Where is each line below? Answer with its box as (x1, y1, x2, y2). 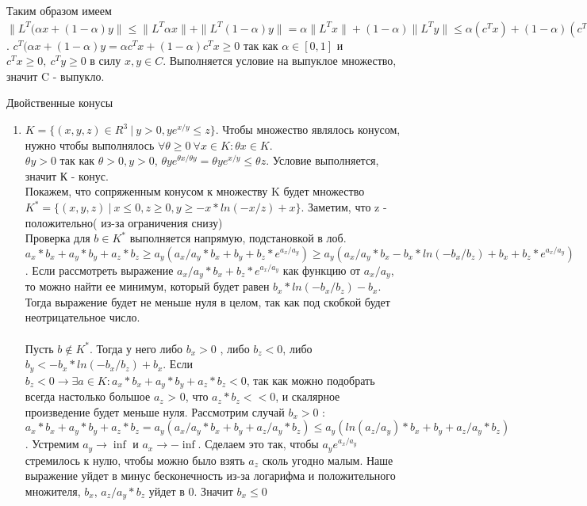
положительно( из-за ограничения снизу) (25, 214, 223, 230)
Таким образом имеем (6, 2, 112, 18)
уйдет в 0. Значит (148, 482, 233, 499)
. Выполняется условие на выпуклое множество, (163, 52, 397, 69)
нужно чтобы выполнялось (25, 136, 155, 153)
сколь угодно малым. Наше (262, 451, 393, 468)
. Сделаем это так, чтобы (198, 436, 319, 452)
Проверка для (25, 230, 90, 246)
